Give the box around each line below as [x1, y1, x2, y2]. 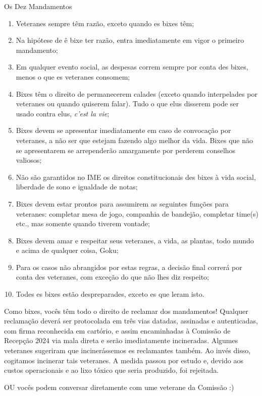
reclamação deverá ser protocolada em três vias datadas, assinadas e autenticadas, [4, 315, 258, 326]
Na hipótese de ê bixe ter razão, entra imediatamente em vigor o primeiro [16, 35, 244, 45]
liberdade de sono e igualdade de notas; [16, 181, 138, 192]
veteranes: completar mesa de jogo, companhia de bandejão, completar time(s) [16, 208, 258, 219]
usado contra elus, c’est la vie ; [16, 108, 110, 118]
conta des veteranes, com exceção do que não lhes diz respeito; [16, 272, 209, 282]
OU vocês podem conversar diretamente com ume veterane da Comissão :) [4, 381, 234, 392]
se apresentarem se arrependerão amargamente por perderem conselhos [16, 145, 236, 155]
